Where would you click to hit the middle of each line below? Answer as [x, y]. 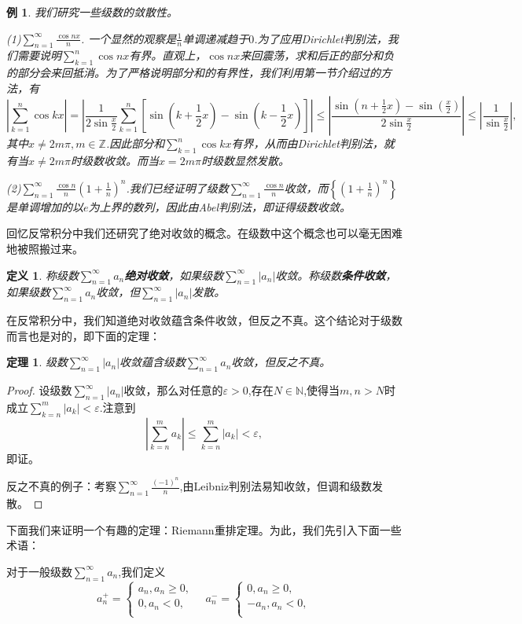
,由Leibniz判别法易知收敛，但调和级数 [276, 486]
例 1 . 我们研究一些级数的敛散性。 [92, 12]
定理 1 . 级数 [37, 362]
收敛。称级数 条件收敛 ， [336, 275]
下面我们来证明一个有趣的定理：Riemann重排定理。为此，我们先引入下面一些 [204, 529]
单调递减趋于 [216, 38]
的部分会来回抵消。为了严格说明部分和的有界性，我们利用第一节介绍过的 [193, 73]
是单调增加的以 [45, 206]
